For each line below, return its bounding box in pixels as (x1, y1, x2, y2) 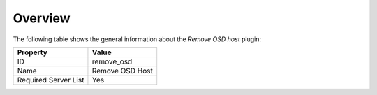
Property (17, 47, 48, 57)
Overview (13, 10, 71, 26)
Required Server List (17, 75, 84, 85)
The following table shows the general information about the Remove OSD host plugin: (13, 35, 262, 43)
